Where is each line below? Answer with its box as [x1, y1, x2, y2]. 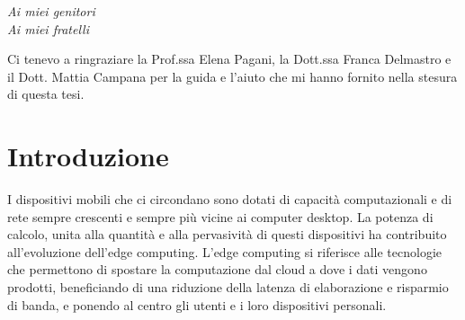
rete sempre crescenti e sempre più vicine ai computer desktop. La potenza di [7, 207, 434, 226]
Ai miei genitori [7, 2, 95, 20]
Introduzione [7, 138, 169, 174]
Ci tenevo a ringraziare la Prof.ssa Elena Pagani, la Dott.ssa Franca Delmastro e [7, 49, 452, 68]
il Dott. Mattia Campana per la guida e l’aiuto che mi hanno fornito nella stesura [7, 67, 458, 85]
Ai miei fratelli [7, 19, 89, 38]
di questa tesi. [7, 84, 85, 103]
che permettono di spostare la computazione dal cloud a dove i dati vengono [7, 260, 427, 279]
